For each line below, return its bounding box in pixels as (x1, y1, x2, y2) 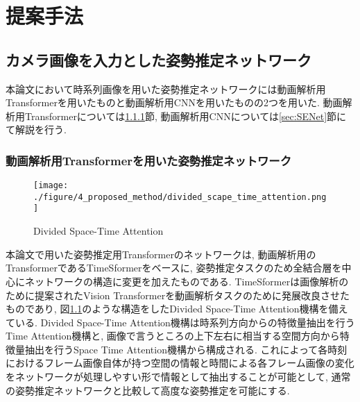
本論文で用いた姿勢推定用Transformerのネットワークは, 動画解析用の (6, 246, 316, 261)
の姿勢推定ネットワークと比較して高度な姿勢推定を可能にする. (6, 383, 290, 397)
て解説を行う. (6, 122, 67, 137)
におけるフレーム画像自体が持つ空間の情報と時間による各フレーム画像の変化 (6, 355, 354, 370)
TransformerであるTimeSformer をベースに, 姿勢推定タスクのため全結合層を (6, 260, 342, 275)
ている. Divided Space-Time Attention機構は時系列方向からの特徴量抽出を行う (6, 315, 355, 329)
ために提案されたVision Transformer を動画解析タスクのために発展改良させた (6, 287, 350, 302)
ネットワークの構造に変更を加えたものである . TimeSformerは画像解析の (24, 274, 349, 288)
